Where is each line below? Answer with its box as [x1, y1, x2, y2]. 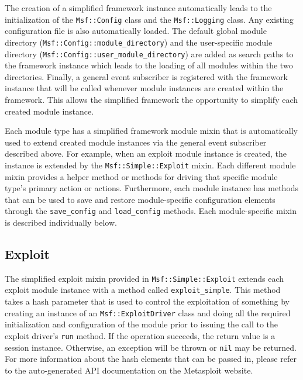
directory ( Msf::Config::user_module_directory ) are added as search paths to [5, 47, 294, 60]
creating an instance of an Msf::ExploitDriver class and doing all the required [5, 306, 291, 319]
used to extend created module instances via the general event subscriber [5, 136, 267, 148]
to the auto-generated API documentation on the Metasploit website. [5, 364, 253, 376]
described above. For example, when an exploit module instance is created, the [5, 147, 287, 160]
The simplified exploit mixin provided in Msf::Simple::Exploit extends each [5, 272, 284, 284]
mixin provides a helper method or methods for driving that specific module [5, 170, 278, 182]
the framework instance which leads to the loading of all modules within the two [5, 59, 293, 71]
